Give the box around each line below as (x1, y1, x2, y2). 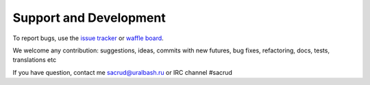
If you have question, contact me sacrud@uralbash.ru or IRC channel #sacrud (12, 68, 233, 76)
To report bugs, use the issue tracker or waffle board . (12, 34, 164, 42)
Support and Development (12, 10, 166, 25)
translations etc (12, 56, 57, 64)
